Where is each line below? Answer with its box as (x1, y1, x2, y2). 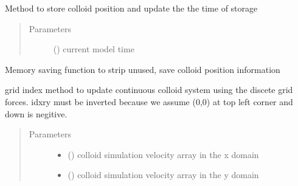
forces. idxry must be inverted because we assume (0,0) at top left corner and (5, 95, 293, 108)
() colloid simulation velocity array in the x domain (68, 148, 259, 160)
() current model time (53, 43, 134, 55)
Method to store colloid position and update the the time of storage (5, 2, 258, 14)
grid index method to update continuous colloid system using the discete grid (5, 83, 293, 96)
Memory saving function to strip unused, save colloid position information (5, 63, 280, 75)
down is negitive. (5, 107, 68, 120)
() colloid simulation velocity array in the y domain (68, 168, 259, 181)
